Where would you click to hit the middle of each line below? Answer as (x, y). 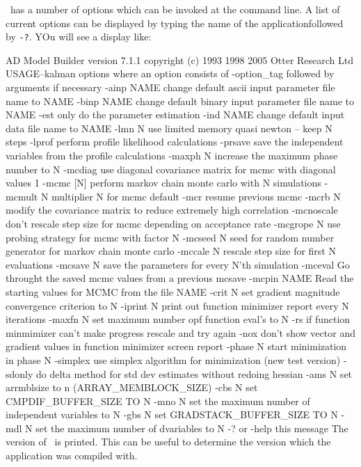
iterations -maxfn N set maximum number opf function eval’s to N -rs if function (178, 319)
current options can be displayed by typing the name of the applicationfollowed (175, 23)
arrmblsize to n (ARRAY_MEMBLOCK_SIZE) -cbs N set (132, 387)
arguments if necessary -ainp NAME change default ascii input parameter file (170, 87)
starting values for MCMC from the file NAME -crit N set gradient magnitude (173, 291)
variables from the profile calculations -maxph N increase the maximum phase (172, 155)
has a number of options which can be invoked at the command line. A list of (175, 9)
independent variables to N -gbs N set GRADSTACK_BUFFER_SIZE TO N (172, 414)
